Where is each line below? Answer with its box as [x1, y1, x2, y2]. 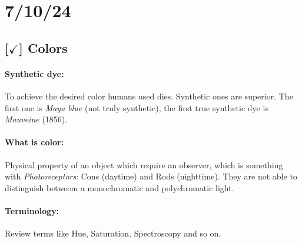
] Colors [19, 38, 68, 56]
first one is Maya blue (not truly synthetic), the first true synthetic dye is [5, 101, 268, 114]
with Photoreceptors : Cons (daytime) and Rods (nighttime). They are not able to [5, 170, 297, 182]
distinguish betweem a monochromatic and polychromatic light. [5, 181, 234, 194]
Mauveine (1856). [5, 113, 68, 125]
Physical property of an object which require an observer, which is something [5, 158, 283, 171]
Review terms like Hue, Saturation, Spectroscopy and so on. [5, 227, 221, 239]
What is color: [5, 136, 64, 148]
